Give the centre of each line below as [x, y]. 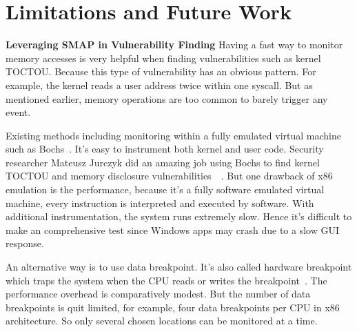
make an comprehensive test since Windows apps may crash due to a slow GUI [173, 230]
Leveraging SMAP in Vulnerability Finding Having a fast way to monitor [174, 45]
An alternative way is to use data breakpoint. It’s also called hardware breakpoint [179, 267]
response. [25, 243]
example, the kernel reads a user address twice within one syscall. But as [159, 85]
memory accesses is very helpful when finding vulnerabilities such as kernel [163, 58]
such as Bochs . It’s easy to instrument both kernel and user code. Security [165, 149]
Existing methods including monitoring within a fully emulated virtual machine [174, 135]
